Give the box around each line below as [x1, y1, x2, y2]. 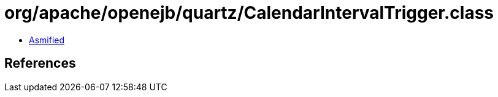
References [4, 56, 76, 71]
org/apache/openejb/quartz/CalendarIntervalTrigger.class [4, 2, 494, 23]
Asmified [29, 34, 65, 45]
